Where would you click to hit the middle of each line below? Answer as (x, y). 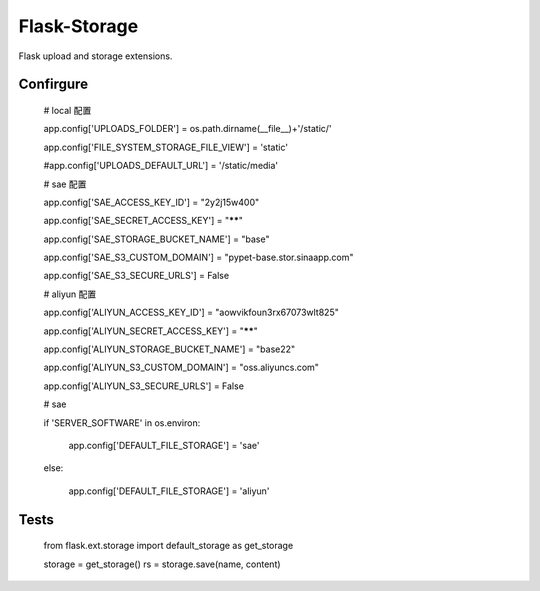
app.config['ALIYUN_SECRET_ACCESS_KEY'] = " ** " (151, 331)
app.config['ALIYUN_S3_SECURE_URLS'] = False (144, 386)
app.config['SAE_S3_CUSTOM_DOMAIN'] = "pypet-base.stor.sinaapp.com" (198, 257)
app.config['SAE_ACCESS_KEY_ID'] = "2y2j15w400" (151, 202)
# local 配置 (67, 110)
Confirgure (53, 84)
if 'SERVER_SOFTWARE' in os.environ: (122, 422)
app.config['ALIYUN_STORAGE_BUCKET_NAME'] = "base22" (169, 349)
